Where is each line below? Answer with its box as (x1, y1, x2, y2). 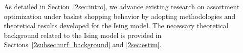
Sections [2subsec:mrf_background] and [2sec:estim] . (4, 39, 162, 50)
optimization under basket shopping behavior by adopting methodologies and (4, 11, 236, 21)
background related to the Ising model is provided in (4, 30, 162, 40)
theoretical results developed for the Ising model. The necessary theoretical (4, 20, 229, 31)
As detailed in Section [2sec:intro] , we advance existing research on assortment (4, 1, 240, 11)
